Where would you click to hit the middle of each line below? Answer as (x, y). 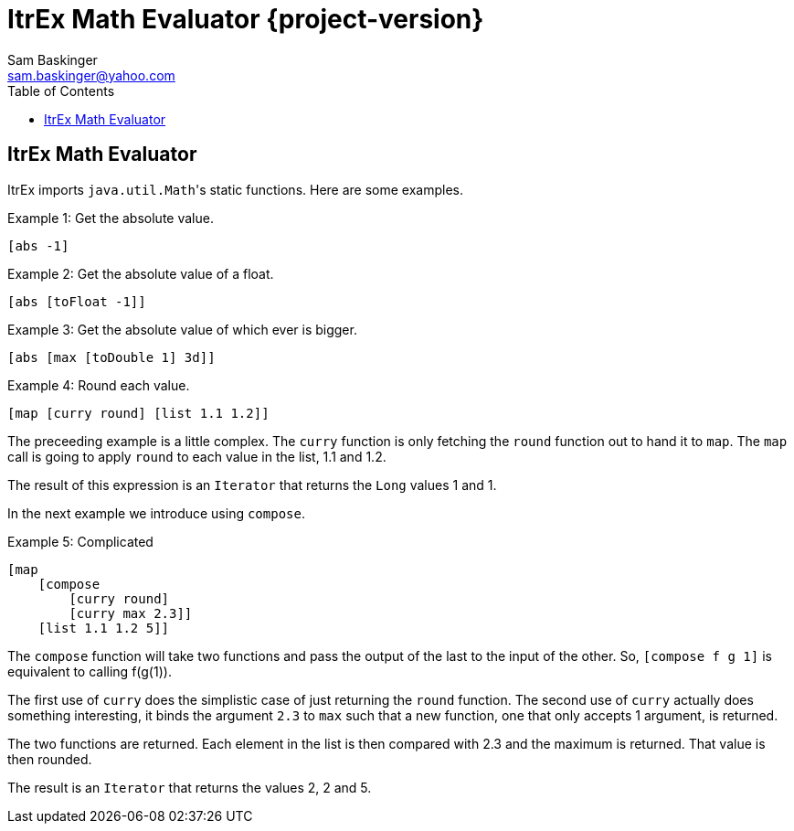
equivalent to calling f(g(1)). (90, 671)
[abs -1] (38, 245)
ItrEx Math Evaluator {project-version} (246, 19)
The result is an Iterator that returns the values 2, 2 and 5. (190, 787)
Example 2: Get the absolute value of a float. (141, 273)
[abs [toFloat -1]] (77, 301)
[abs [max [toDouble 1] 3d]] (111, 357)
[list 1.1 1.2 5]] (104, 628)
